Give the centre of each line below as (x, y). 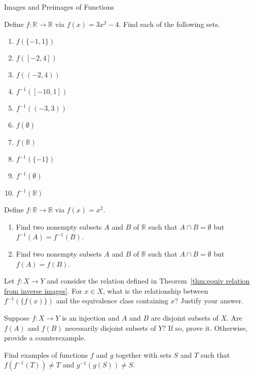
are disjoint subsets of (185, 317)
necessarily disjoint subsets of (111, 327)
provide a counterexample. (45, 338)
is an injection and (91, 317)
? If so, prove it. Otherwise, (205, 327)
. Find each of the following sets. (169, 24)
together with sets (143, 354)
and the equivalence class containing (112, 301)
